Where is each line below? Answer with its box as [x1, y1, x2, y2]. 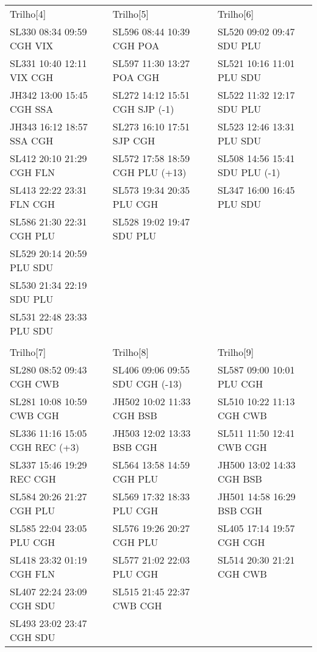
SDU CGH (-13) [112, 377, 182, 391]
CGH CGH [217, 535, 265, 549]
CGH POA [112, 38, 160, 52]
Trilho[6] [217, 7, 254, 21]
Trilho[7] [10, 345, 46, 359]
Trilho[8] [112, 345, 149, 359]
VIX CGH [10, 70, 54, 84]
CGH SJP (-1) [112, 102, 174, 116]
